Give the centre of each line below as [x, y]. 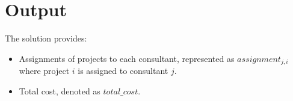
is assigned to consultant [123, 71]
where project [44, 71]
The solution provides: [46, 38]
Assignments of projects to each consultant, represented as [127, 58]
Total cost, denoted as [60, 90]
